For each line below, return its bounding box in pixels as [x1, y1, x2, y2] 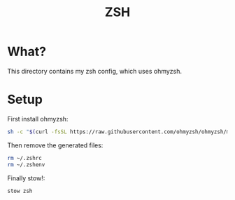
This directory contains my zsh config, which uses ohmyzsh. [7, 67, 183, 75]
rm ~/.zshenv [7, 161, 45, 168]
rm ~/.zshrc [7, 154, 42, 161]
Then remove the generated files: [7, 141, 104, 149]
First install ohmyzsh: [7, 114, 69, 123]
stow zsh [7, 187, 33, 194]
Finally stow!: [7, 173, 45, 182]
